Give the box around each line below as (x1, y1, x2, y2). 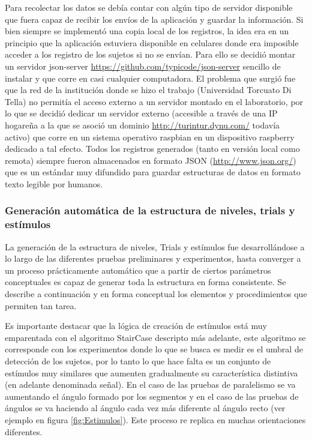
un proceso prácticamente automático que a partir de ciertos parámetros (5, 264, 271, 276)
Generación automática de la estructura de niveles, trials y (5, 203, 295, 218)
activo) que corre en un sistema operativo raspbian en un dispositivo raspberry (5, 130, 295, 143)
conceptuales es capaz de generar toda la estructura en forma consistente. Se (5, 276, 286, 288)
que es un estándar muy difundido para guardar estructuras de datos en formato (5, 166, 301, 178)
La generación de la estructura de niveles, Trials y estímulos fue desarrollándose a (5, 240, 305, 253)
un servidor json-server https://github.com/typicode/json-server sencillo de (5, 59, 281, 72)
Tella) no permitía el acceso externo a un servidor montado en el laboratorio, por (5, 95, 304, 107)
